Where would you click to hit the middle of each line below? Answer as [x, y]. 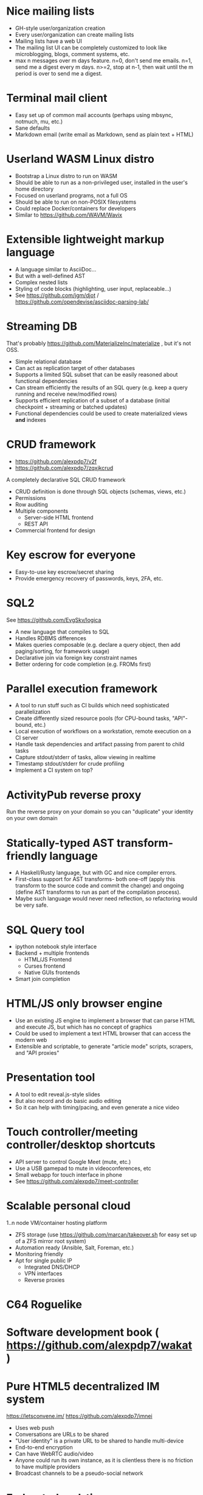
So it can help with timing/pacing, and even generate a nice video [97, 1107]
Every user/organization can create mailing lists [74, 34]
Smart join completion [43, 979]
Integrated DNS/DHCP [52, 1267]
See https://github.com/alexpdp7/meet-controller [77, 1182]
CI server [26, 738]
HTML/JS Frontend [48, 960]
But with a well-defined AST [50, 276]
